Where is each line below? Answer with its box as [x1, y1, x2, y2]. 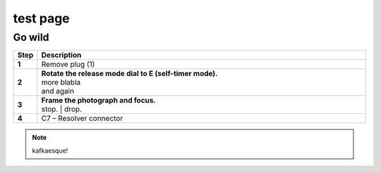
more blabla [41, 77, 81, 87]
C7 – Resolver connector [41, 113, 123, 123]
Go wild [13, 31, 49, 44]
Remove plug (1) [41, 60, 95, 70]
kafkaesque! [32, 146, 68, 155]
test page [13, 11, 70, 26]
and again [41, 86, 74, 96]
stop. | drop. [41, 104, 83, 114]
